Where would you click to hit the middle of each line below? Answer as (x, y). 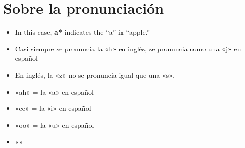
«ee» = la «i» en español (53, 108)
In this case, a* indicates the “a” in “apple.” (83, 32)
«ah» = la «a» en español (55, 91)
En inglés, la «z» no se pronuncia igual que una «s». (95, 74)
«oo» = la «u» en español (55, 124)
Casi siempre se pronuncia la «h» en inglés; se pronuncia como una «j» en (128, 48)
